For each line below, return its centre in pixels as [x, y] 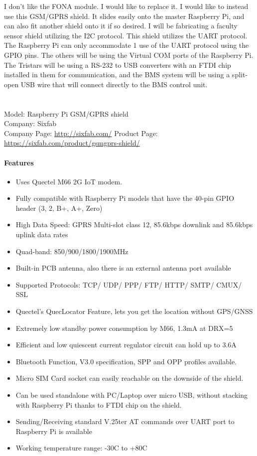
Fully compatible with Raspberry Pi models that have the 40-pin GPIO [125, 198]
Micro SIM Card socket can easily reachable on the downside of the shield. [129, 378]
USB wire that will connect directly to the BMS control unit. [114, 84]
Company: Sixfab [30, 123]
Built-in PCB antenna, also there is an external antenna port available [123, 268]
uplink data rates [42, 234]
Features [19, 162]
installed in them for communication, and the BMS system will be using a [117, 75]
